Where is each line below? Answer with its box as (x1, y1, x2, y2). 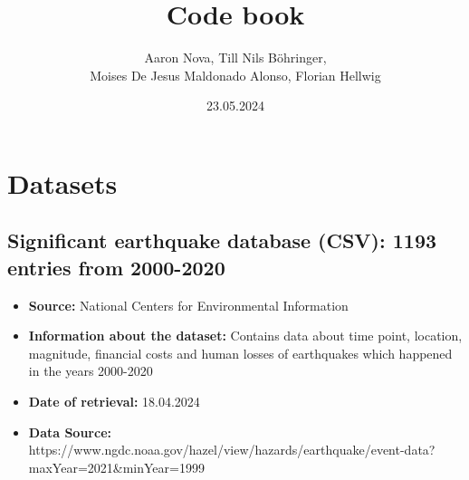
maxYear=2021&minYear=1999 (28, 457, 205, 476)
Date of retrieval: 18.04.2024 (28, 392, 200, 411)
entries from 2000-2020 (7, 253, 225, 281)
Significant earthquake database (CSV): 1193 (7, 226, 437, 254)
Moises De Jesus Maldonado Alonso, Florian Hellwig (90, 65, 381, 84)
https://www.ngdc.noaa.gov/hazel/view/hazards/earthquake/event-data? (28, 440, 435, 459)
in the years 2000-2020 (28, 361, 153, 380)
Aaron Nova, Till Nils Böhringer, (144, 48, 327, 67)
